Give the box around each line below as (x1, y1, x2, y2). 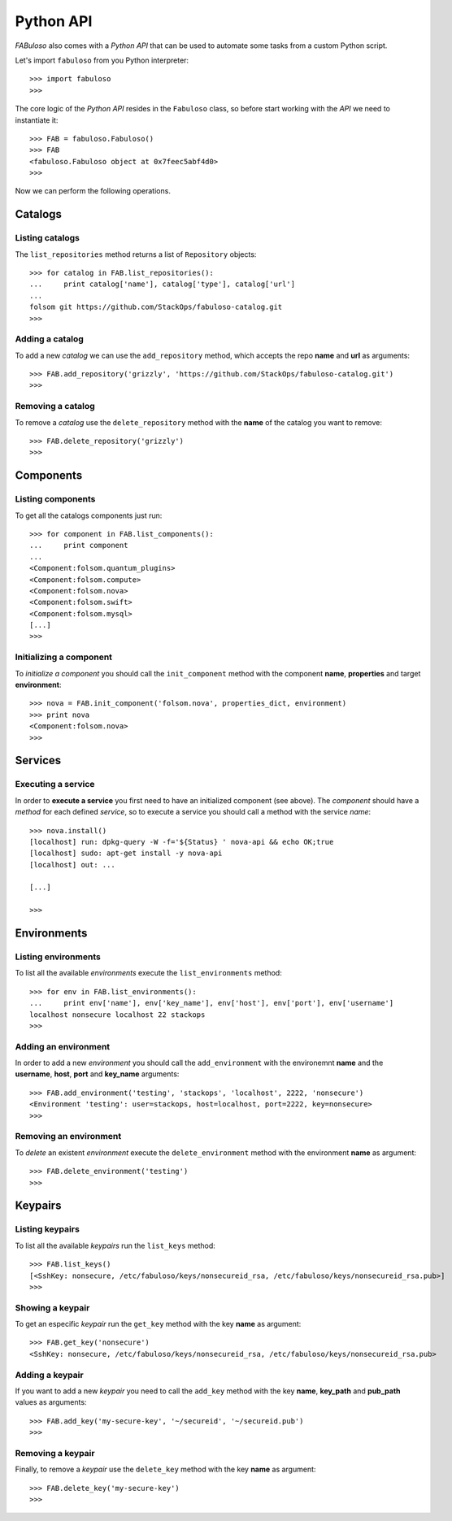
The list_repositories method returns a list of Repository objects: (15, 249, 257, 259)
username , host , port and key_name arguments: (15, 1069, 180, 1079)
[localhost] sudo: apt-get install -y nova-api (29, 849, 223, 858)
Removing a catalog (15, 401, 95, 412)
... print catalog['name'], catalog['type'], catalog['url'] (29, 280, 296, 289)
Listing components (15, 493, 96, 505)
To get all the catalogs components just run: (15, 511, 163, 520)
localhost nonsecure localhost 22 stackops (29, 1010, 206, 1019)
